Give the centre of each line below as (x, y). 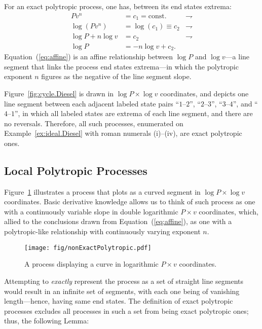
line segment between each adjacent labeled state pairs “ (92, 103)
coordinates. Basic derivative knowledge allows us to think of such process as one (130, 202)
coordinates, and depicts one (204, 93)
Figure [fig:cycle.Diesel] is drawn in (59, 93)
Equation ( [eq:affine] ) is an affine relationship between (88, 57)
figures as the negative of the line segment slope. (116, 76)
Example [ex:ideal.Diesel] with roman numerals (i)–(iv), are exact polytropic (123, 133)
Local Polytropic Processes (76, 170)
